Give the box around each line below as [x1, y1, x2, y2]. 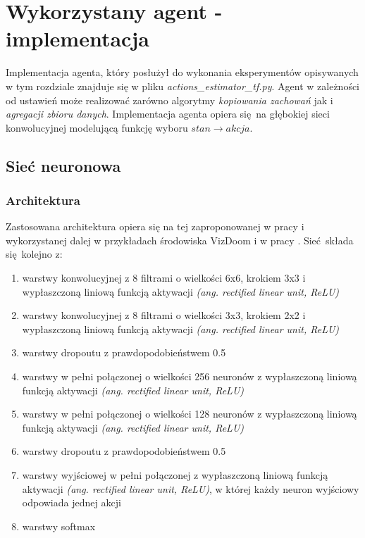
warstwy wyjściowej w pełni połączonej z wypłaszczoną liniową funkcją [22, 468, 328, 482]
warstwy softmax [22, 518, 96, 533]
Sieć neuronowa [6, 154, 121, 176]
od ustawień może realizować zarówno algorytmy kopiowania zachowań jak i [6, 92, 333, 107]
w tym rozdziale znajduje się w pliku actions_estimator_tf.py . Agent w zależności [6, 78, 360, 93]
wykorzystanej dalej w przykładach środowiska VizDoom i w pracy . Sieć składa [6, 232, 354, 247]
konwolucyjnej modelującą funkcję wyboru [6, 120, 188, 134]
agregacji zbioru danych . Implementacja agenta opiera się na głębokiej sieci [6, 106, 330, 121]
